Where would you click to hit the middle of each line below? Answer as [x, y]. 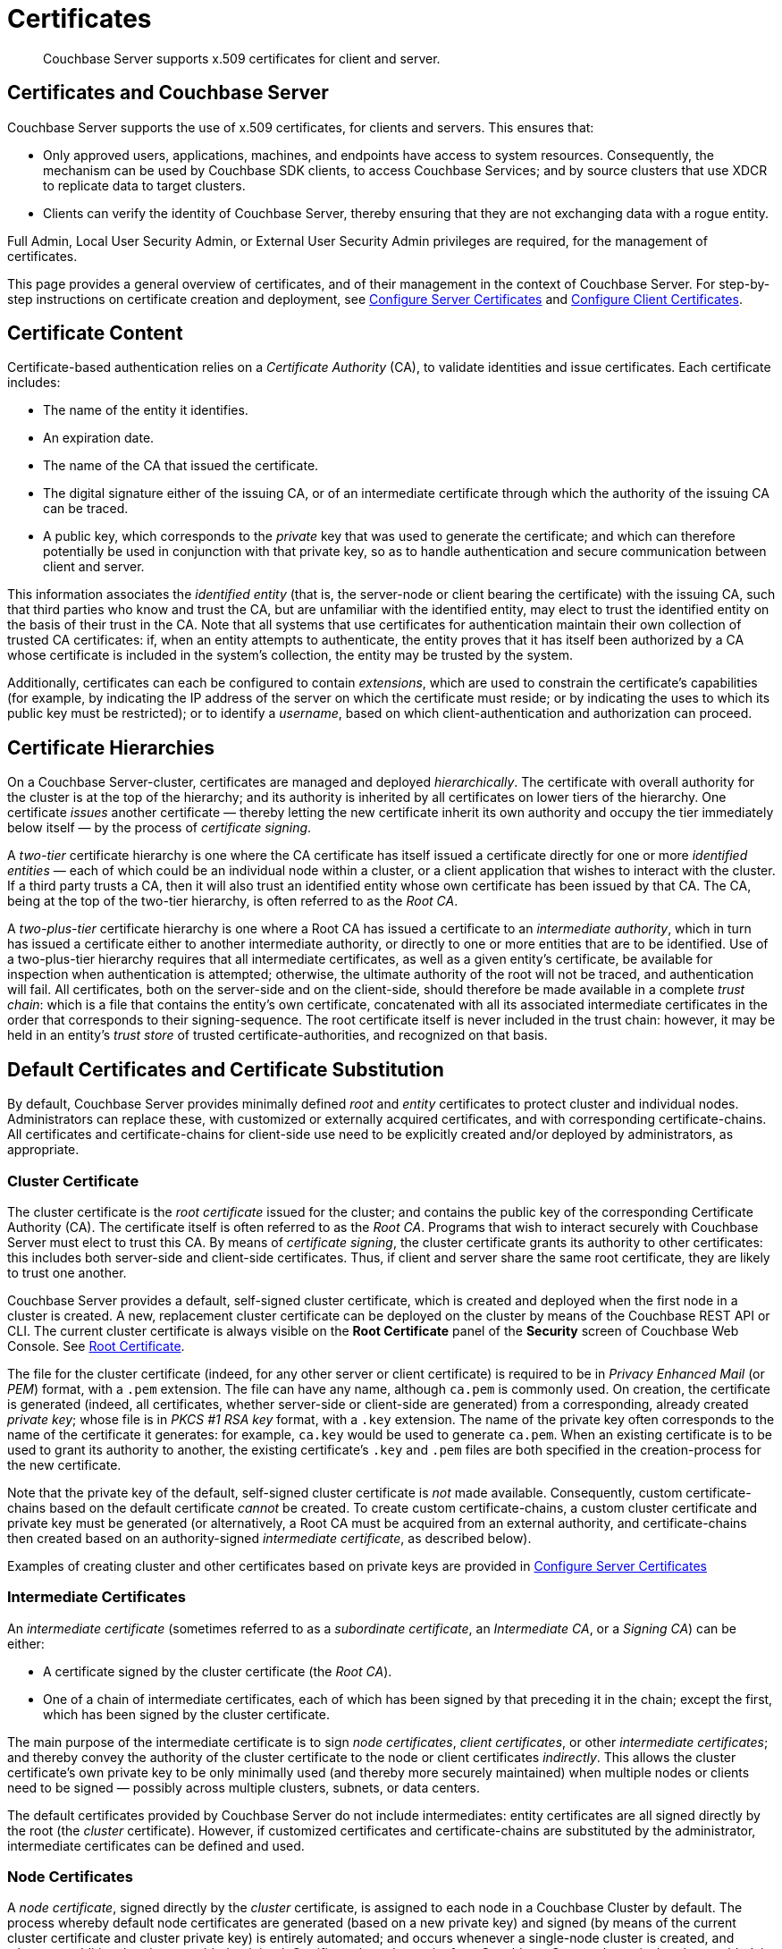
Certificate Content [95, 333]
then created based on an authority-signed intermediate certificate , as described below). [269, 1538]
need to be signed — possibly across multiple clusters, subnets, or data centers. [244, 1787]
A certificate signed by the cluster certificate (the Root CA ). [218, 1671]
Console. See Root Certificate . [96, 1346]
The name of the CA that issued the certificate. [181, 466]
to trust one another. [67, 1272]
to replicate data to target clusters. [144, 185]
